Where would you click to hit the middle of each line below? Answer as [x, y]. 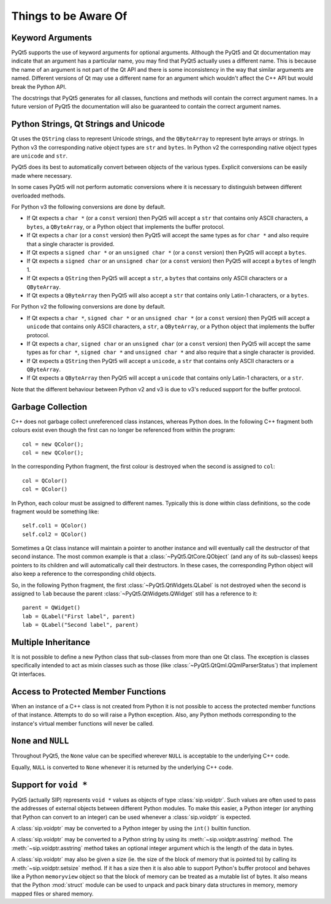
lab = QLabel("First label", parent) [79, 616]
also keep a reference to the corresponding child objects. [84, 574]
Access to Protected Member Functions [89, 691]
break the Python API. [39, 86]
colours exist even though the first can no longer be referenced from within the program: [123, 430]
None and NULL [40, 741]
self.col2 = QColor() [55, 534]
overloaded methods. [38, 196]
